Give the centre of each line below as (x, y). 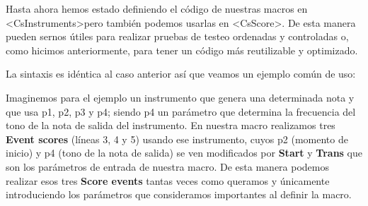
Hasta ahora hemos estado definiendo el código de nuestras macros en (157, 8)
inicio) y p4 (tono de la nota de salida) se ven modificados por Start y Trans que (184, 153)
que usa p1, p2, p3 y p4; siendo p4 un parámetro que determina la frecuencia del (181, 111)
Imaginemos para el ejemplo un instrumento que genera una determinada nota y (180, 97)
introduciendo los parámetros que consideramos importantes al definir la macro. (179, 194)
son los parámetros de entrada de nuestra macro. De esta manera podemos (168, 166)
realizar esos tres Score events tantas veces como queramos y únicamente (168, 180)
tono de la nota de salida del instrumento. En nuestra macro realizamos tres (171, 125)
